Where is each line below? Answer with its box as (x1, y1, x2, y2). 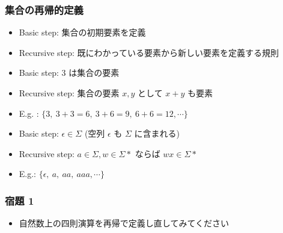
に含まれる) (134, 127, 180, 140)
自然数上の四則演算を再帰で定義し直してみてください (19, 217, 229, 229)
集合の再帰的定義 (5, 2, 84, 17)
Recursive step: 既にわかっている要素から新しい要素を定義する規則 (19, 46, 279, 58)
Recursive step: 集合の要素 (19, 87, 120, 99)
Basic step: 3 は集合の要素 (19, 66, 120, 79)
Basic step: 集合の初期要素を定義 (19, 26, 146, 39)
